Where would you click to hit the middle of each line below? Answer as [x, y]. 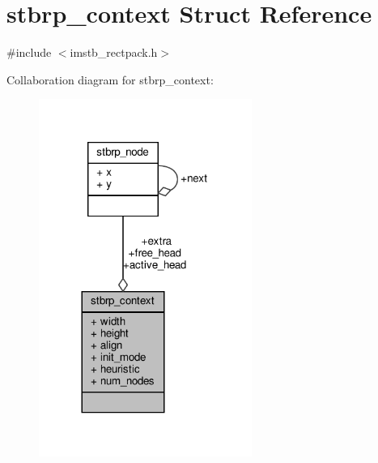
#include [29, 52]
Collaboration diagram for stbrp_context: [110, 79]
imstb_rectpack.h [114, 52]
